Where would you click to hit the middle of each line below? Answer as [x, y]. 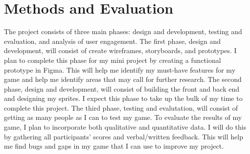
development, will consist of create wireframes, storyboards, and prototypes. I [120, 50]
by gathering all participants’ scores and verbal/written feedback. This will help [124, 136]
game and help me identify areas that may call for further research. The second [123, 79]
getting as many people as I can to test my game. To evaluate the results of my [123, 117]
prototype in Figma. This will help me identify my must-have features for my [120, 69]
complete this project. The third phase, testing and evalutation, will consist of [121, 107]
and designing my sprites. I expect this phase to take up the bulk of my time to [123, 98]
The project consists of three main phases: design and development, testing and [123, 31]
